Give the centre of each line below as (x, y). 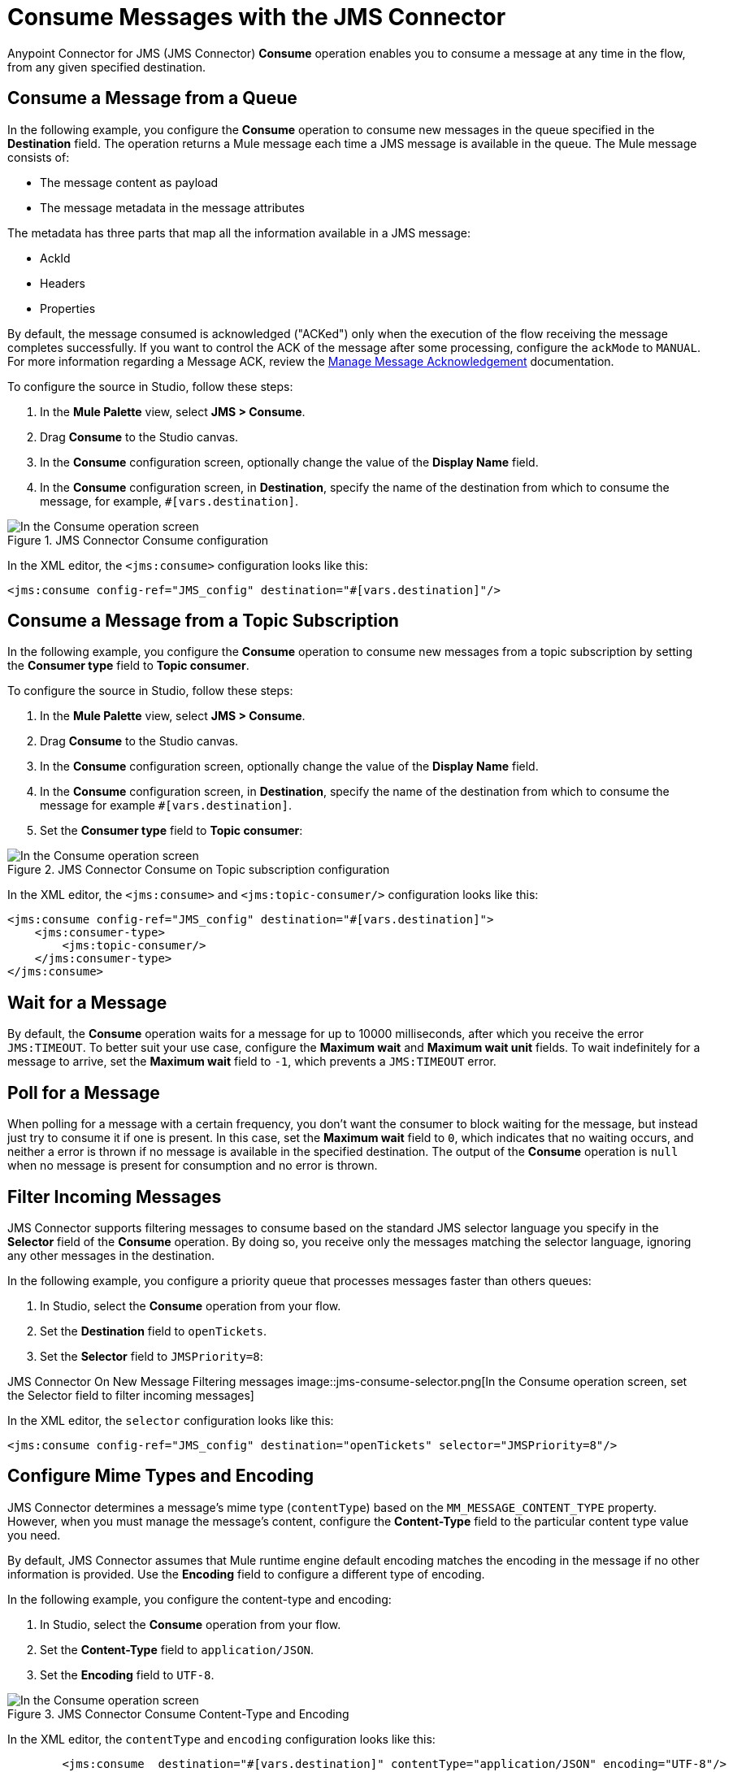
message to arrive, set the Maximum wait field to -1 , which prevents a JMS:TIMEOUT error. (252, 1062)
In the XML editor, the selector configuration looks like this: (171, 1420)
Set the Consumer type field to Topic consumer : (171, 831)
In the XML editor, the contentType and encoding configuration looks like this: (221, 1739)
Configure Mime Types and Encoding (161, 1476)
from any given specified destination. (107, 67)
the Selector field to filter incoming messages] (131, 1395)
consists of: (39, 157)
